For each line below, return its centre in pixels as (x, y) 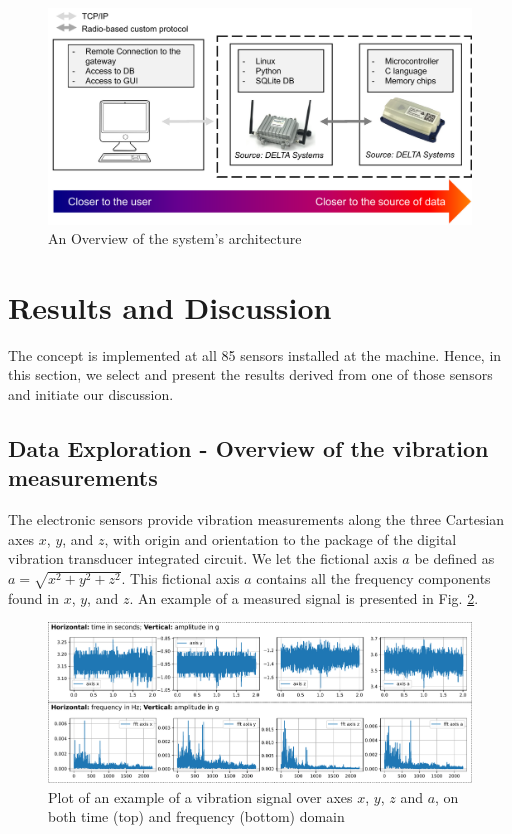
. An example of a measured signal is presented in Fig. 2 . (304, 597)
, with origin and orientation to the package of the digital (280, 538)
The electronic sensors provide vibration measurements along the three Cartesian (256, 519)
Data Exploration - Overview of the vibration (248, 448)
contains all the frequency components (373, 578)
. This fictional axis (180, 578)
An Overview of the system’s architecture (175, 238)
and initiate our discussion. (91, 394)
